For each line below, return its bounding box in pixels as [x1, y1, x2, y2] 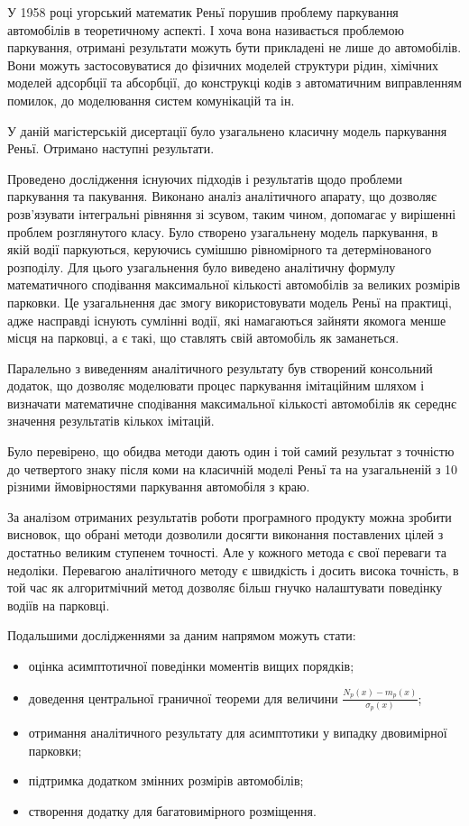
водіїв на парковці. [7, 595, 110, 614]
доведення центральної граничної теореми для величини [28, 688, 338, 707]
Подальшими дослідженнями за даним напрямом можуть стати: [7, 626, 356, 645]
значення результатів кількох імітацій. [7, 411, 215, 430]
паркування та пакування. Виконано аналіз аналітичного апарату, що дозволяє [7, 187, 437, 206]
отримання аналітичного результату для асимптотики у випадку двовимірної [28, 722, 447, 741]
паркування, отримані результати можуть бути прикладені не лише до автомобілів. [7, 38, 462, 57]
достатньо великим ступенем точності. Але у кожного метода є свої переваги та [7, 543, 446, 562]
